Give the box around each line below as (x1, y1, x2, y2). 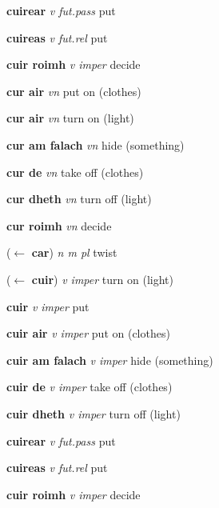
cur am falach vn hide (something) (6, 136, 185, 153)
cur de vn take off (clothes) (6, 163, 144, 180)
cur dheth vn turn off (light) (6, 190, 152, 207)
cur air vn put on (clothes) (6, 82, 141, 99)
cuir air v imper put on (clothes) (6, 325, 170, 342)
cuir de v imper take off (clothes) (6, 378, 173, 395)
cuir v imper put (6, 298, 90, 314)
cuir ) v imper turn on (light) (31, 270, 173, 287)
